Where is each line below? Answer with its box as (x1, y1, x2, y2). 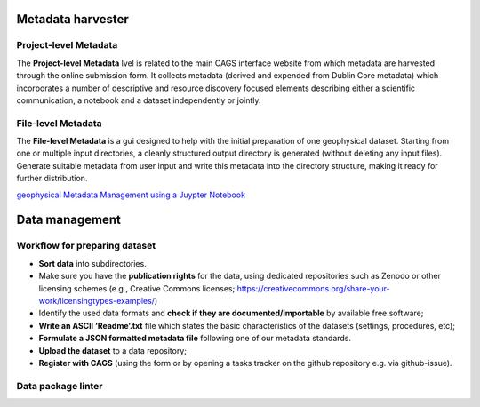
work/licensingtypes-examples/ (38, 295, 156, 306)
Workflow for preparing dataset (16, 240, 156, 252)
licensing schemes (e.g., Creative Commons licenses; (38, 283, 236, 293)
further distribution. (16, 173, 88, 184)
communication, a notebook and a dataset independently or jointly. (16, 94, 261, 106)
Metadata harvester (16, 12, 129, 27)
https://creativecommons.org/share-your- (236, 283, 390, 293)
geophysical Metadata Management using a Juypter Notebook (16, 189, 246, 200)
